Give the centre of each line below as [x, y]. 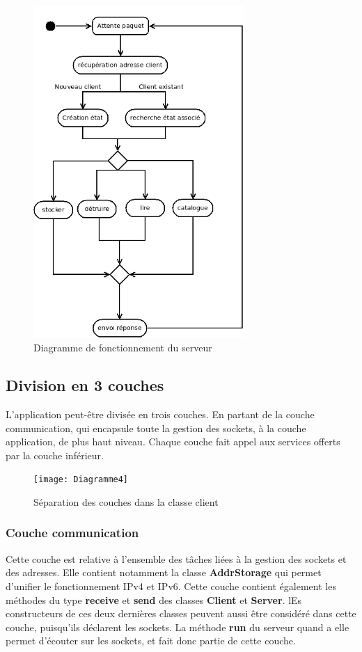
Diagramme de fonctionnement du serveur [123, 348]
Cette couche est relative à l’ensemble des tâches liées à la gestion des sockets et [176, 558]
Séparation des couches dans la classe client [126, 501]
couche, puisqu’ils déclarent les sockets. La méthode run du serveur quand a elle [178, 627]
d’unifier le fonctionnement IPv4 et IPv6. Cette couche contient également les [171, 586]
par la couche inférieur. [55, 455]
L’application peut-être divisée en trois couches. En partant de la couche [160, 414]
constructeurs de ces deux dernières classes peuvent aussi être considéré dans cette [181, 613]
